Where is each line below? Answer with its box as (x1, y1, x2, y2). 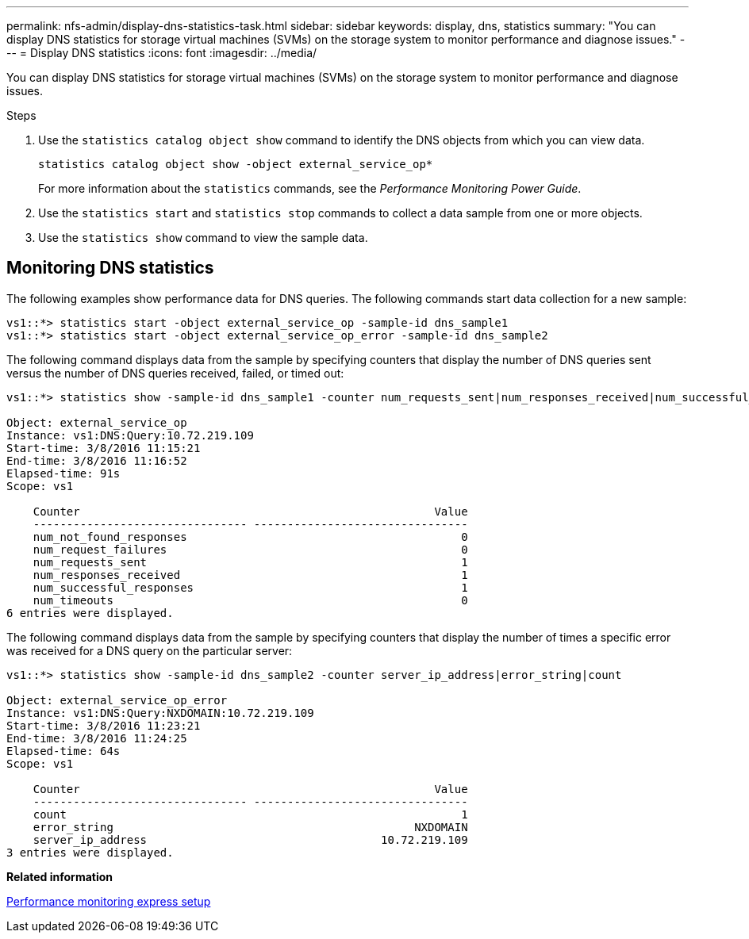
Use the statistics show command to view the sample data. (38, 231, 368, 244)
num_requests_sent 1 (33, 555, 468, 569)
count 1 (33, 807, 468, 821)
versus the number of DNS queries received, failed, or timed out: (6, 366, 344, 380)
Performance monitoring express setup (6, 894, 211, 908)
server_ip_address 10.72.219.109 (33, 833, 468, 846)
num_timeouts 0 (33, 593, 468, 607)
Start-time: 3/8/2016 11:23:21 (6, 719, 201, 732)
